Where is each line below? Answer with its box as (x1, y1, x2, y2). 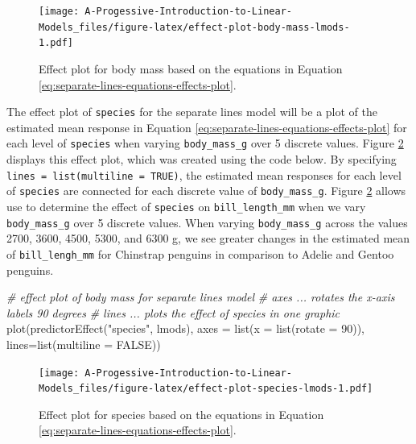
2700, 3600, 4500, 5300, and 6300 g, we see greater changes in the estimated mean (6, 230, 410, 247)
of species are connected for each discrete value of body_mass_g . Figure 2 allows (6, 182, 406, 199)
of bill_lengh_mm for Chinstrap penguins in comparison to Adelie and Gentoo (6, 245, 394, 262)
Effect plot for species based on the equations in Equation (39, 405, 324, 422)
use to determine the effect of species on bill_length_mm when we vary (6, 197, 366, 214)
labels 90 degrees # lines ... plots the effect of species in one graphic (6, 304, 340, 321)
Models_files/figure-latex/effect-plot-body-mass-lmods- (39, 21, 350, 33)
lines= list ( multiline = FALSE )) (6, 335, 161, 352)
